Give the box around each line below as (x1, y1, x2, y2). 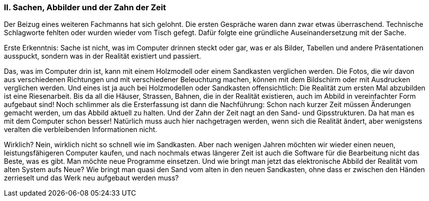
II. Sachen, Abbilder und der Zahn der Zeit (4, 2, 166, 12)
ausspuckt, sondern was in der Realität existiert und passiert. (4, 52, 201, 61)
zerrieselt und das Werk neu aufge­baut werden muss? (4, 174, 179, 182)
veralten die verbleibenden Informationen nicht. (4, 125, 157, 134)
